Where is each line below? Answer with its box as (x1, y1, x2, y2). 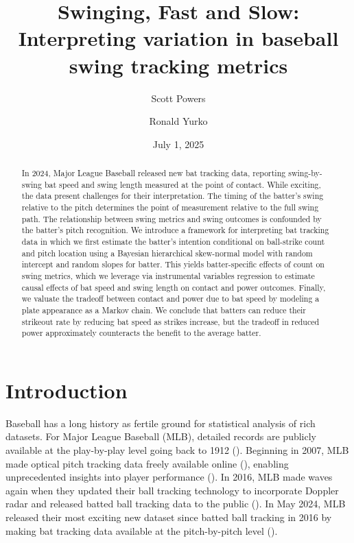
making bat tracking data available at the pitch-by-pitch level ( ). (5, 523, 278, 538)
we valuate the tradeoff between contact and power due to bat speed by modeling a (21, 293, 320, 304)
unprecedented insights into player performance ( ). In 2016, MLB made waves (5, 470, 333, 484)
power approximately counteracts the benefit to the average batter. (21, 327, 261, 339)
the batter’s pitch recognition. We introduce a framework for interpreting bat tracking (21, 224, 329, 236)
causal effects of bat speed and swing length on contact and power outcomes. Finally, (21, 281, 326, 293)
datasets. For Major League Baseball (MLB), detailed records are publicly (5, 429, 316, 444)
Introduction (5, 376, 128, 404)
